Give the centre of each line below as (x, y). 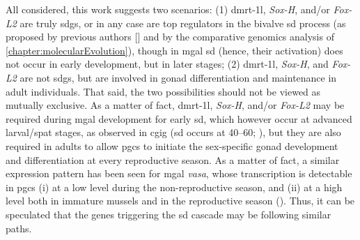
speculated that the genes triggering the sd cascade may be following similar (169, 214)
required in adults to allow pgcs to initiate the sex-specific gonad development (172, 145)
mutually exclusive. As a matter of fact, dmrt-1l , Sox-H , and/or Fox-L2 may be (175, 105)
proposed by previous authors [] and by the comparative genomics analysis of (170, 37)
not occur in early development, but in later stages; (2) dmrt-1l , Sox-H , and (167, 64)
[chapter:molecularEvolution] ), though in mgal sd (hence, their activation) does (174, 50)
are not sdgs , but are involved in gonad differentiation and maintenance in (178, 77)
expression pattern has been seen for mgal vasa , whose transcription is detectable (179, 173)
